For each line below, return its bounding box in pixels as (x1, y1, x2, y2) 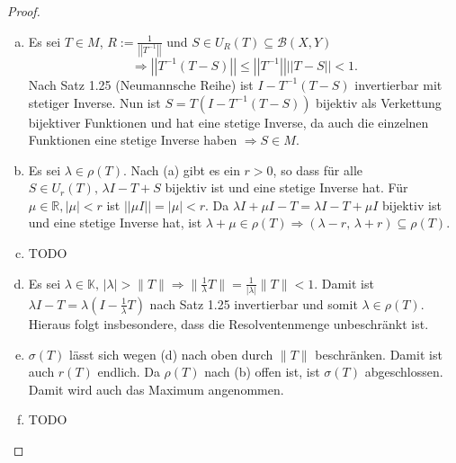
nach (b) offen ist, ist (204, 362, 320, 381)
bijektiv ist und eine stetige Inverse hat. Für (165, 178, 408, 197)
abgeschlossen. (364, 362, 443, 381)
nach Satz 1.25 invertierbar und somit (149, 294, 358, 313)
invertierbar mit (354, 75, 443, 93)
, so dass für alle (273, 160, 363, 179)
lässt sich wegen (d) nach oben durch (69, 344, 273, 363)
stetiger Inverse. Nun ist (28, 93, 161, 111)
